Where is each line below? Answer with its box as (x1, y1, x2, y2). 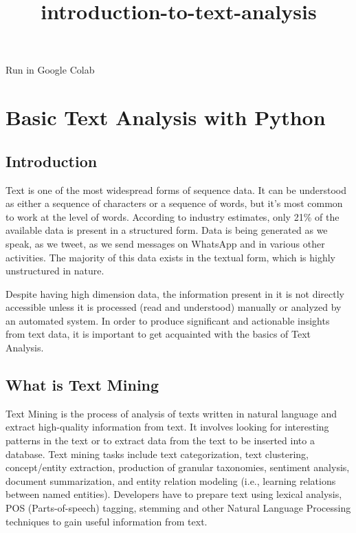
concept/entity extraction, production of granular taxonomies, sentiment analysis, (5, 460, 350, 475)
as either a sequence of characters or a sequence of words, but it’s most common (5, 196, 343, 210)
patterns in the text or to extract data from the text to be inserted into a (5, 433, 315, 448)
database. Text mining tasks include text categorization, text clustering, (5, 446, 309, 461)
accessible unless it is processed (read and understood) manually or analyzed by (5, 300, 342, 314)
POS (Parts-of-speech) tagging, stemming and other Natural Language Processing (5, 501, 351, 515)
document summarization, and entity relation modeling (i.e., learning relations (5, 473, 336, 488)
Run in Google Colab (5, 63, 95, 77)
